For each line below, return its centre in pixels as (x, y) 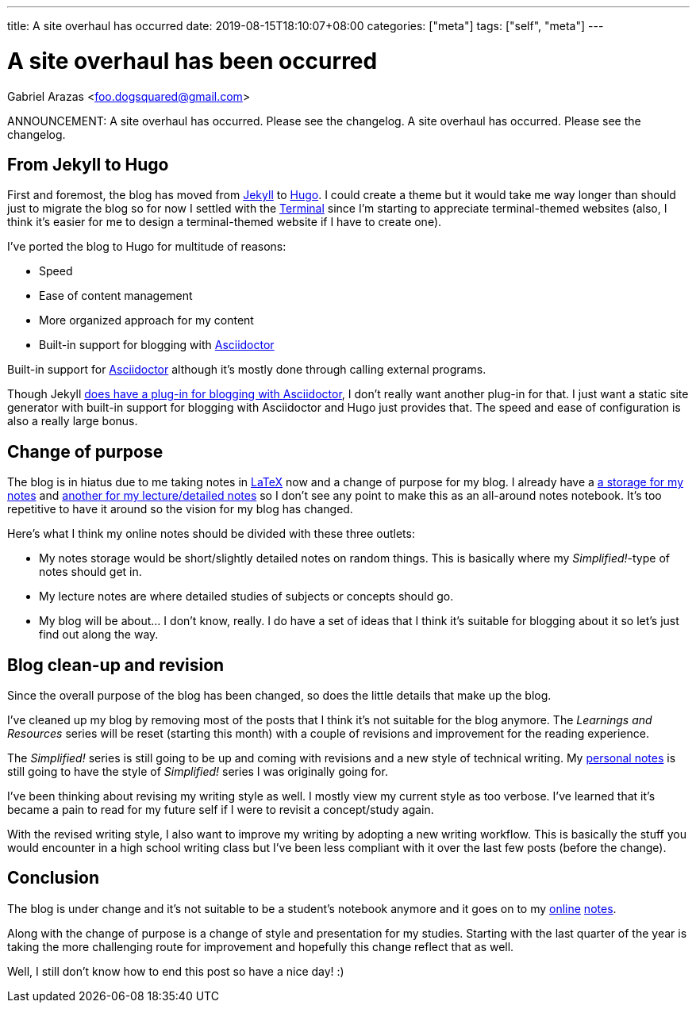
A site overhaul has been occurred (192, 61)
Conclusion (54, 878)
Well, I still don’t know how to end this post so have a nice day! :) (176, 971)
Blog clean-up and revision (116, 665)
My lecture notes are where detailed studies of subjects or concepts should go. (246, 597)
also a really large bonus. (73, 421)
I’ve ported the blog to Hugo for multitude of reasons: (147, 247)
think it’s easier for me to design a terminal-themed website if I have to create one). (225, 222)
